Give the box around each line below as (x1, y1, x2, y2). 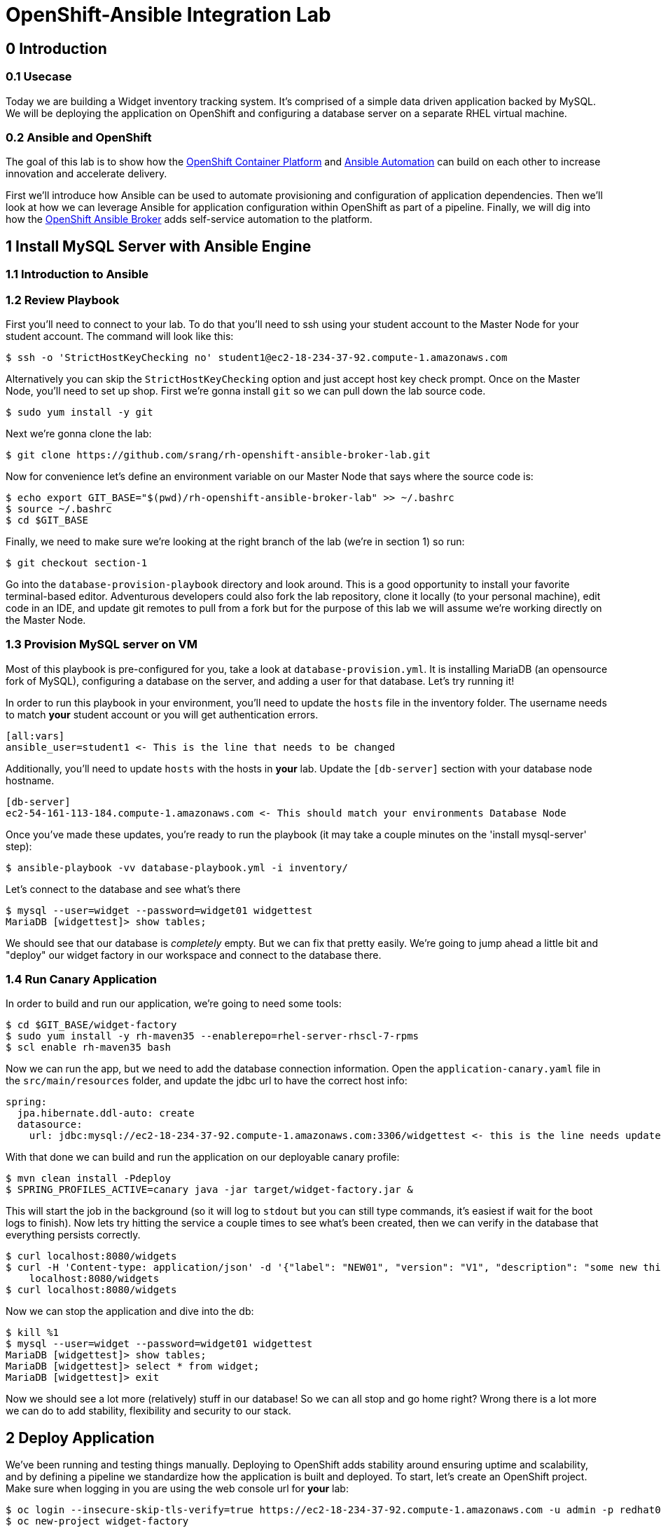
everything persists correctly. (6, 1229, 141, 1241)
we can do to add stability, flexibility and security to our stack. (6, 1405, 291, 1417)
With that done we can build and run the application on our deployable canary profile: (6, 1151, 400, 1164)
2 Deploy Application (6, 1428, 155, 1447)
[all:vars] (6, 730, 65, 742)
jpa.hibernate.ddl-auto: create (17, 1107, 195, 1119)
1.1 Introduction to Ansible (6, 267, 148, 282)
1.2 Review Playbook (6, 292, 120, 307)
